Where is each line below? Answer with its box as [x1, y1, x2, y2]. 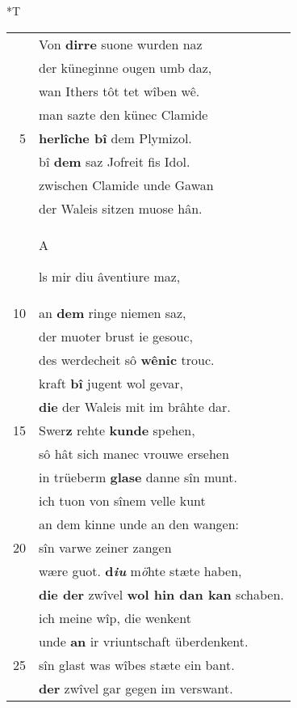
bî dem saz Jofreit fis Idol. [39, 151, 190, 171]
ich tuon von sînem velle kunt [39, 490, 206, 510]
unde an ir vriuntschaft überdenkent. [39, 631, 249, 651]
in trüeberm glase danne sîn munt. [39, 467, 237, 486]
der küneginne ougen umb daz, [39, 57, 212, 77]
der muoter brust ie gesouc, [39, 326, 193, 346]
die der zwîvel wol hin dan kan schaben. [39, 584, 284, 604]
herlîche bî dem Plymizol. [39, 128, 192, 147]
